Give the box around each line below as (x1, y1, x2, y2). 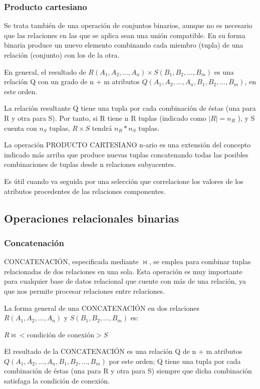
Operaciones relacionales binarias (4, 210, 179, 226)
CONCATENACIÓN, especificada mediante (4, 256, 139, 267)
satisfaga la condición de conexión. (4, 375, 110, 386)
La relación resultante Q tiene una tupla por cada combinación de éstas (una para (4, 103, 256, 113)
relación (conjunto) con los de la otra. (4, 50, 120, 60)
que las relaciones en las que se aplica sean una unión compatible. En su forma (4, 30, 245, 40)
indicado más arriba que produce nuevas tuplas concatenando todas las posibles (4, 149, 248, 159)
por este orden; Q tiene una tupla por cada (109, 355, 241, 366)
